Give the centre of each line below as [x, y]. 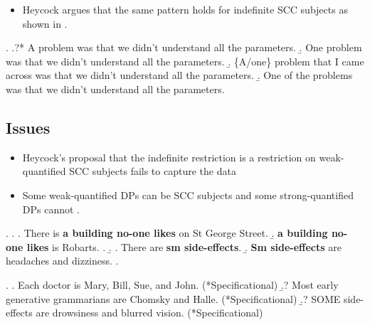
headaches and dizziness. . [62, 261]
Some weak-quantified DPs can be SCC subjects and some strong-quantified [188, 195]
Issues [28, 127]
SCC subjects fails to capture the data [153, 171]
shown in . [45, 23]
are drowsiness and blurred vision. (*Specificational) [149, 313]
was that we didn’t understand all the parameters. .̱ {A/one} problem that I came [185, 61]
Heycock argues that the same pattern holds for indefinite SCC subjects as [185, 9]
